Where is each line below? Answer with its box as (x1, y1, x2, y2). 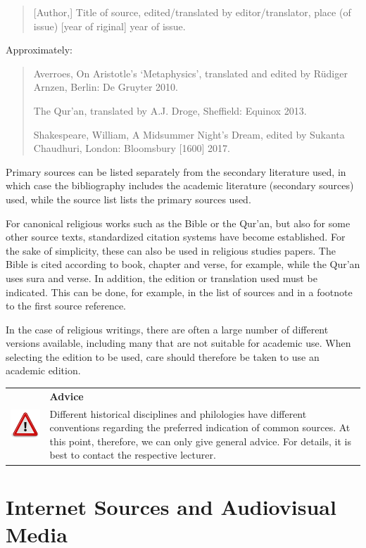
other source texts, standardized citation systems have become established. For (6, 229, 346, 244)
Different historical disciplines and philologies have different (49, 406, 307, 421)
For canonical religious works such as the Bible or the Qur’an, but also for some (6, 215, 351, 230)
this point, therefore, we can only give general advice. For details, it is (49, 433, 351, 448)
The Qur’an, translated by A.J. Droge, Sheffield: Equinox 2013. (33, 103, 307, 117)
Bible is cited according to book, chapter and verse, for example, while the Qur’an (6, 257, 360, 272)
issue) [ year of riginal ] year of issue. (33, 18, 186, 33)
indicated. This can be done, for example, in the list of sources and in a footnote (6, 284, 353, 299)
